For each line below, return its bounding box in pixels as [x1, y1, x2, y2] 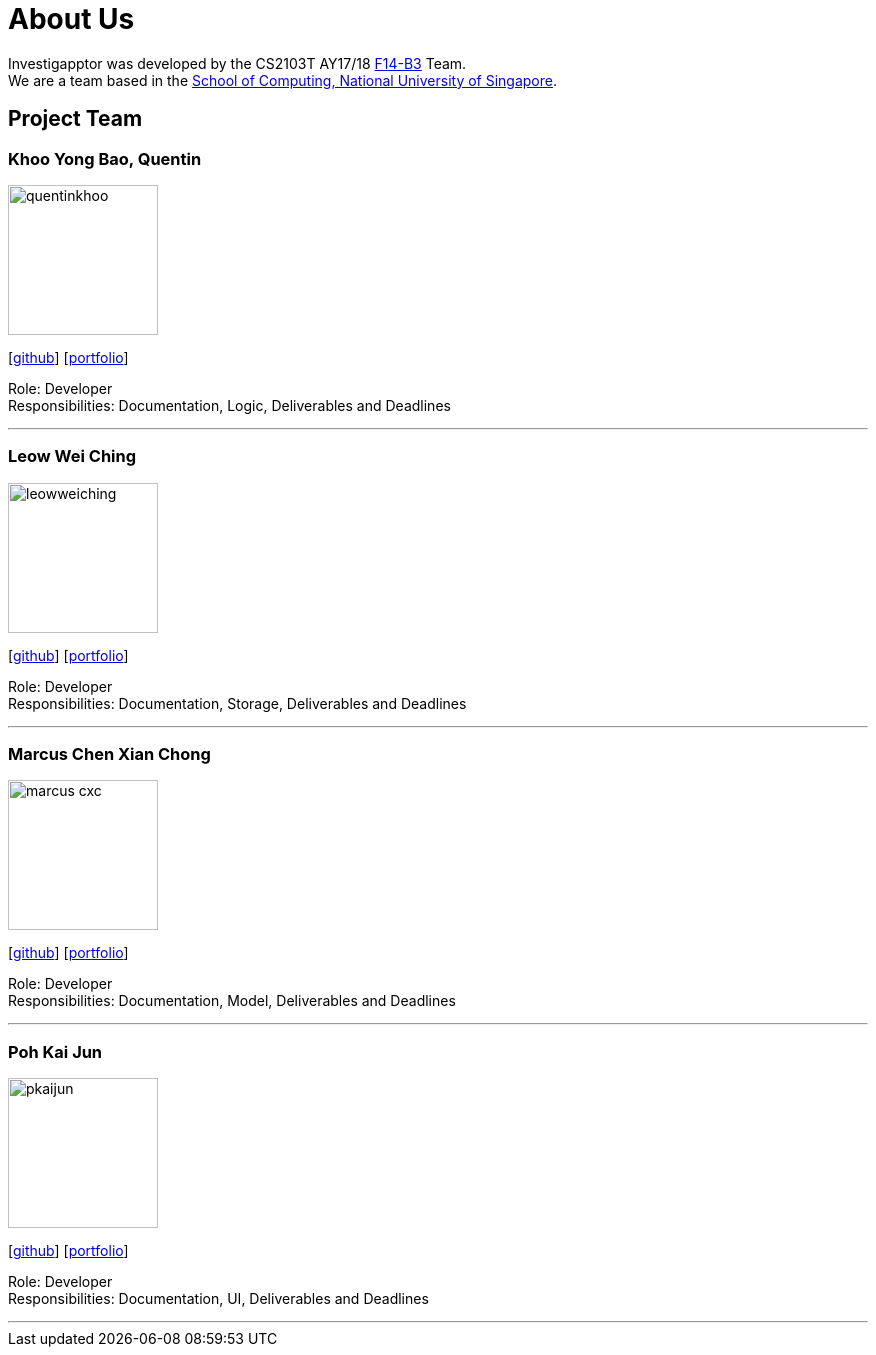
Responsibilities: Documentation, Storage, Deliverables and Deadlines [8, 694, 467, 712]
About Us [8, 2, 135, 36]
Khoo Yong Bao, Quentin [8, 148, 202, 169]
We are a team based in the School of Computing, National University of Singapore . [8, 71, 558, 89]
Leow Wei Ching [8, 446, 137, 467]
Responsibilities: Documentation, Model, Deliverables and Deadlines [8, 992, 456, 1010]
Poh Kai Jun [8, 1041, 103, 1062]
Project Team [8, 106, 143, 132]
